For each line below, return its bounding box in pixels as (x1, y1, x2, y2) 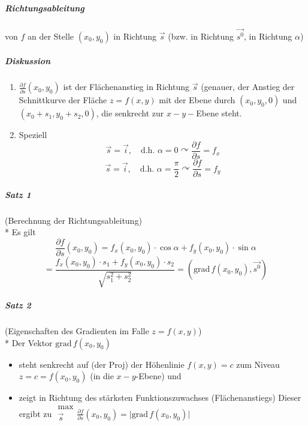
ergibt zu (19, 407, 52, 419)
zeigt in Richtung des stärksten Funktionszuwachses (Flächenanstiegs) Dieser (19, 391, 301, 404)
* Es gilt (5, 226, 36, 238)
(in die (90, 370, 114, 382)
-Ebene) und (135, 370, 182, 382)
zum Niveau (236, 358, 280, 370)
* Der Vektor (5, 336, 53, 349)
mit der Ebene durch (159, 94, 235, 106)
